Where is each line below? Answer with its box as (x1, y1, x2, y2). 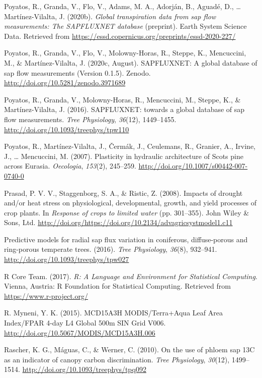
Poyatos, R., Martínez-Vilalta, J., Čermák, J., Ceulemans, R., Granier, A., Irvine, (4, 141, 255, 151)
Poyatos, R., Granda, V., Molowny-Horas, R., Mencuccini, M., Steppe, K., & (4, 94, 241, 104)
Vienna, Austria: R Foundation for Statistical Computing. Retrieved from (4, 281, 231, 291)
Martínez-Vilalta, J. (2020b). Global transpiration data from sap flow (4, 11, 216, 21)
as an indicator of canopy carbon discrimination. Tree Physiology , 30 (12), (4, 354, 230, 364)
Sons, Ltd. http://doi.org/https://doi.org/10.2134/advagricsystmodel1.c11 (4, 217, 233, 228)
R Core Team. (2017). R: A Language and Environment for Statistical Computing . (4, 271, 257, 281)
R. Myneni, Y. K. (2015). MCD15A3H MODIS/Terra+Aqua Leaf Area (4, 307, 223, 318)
